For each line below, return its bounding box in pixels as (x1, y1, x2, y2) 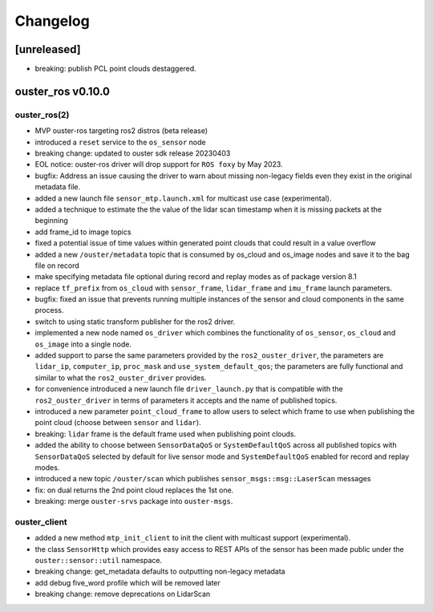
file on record (34, 261, 79, 270)
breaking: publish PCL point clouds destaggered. (34, 64, 196, 74)
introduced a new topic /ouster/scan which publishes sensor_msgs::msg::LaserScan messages (34, 474, 371, 484)
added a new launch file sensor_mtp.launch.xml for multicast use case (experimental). (34, 193, 332, 203)
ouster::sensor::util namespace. (34, 556, 163, 565)
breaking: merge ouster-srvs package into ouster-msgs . (34, 496, 233, 506)
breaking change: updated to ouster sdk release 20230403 (34, 148, 231, 158)
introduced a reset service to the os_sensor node (34, 137, 206, 147)
